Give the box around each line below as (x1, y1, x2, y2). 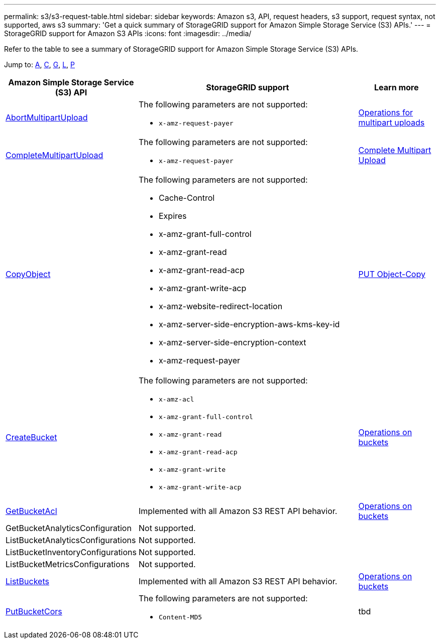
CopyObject (6, 269, 51, 279)
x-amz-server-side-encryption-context (158, 337, 306, 347)
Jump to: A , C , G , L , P (4, 60, 75, 69)
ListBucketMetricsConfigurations (6, 559, 130, 569)
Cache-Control (158, 193, 215, 203)
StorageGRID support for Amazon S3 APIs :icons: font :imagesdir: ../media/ (4, 29, 252, 38)
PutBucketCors (6, 606, 62, 616)
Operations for (358, 107, 413, 117)
